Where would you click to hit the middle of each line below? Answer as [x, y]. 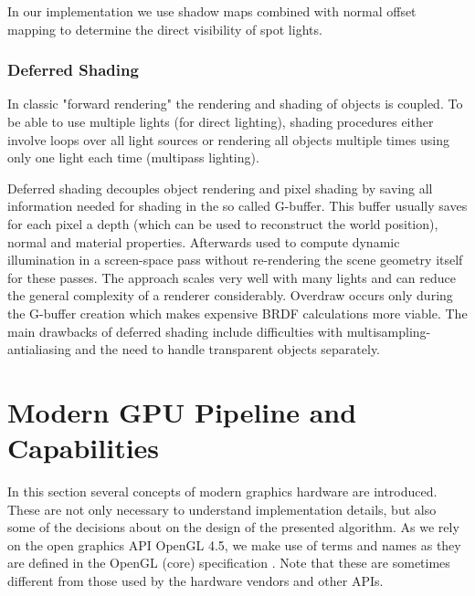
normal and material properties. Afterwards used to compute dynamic [204, 241]
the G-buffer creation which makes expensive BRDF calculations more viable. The [237, 313]
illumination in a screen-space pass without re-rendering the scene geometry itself [235, 260]
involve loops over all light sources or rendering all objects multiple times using [229, 139]
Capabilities [84, 448]
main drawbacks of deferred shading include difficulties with [175, 331]
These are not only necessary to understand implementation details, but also [222, 509]
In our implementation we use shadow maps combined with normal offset [212, 11]
